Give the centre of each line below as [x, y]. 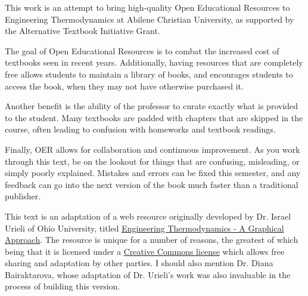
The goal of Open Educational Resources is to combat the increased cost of [142, 50]
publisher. [23, 196]
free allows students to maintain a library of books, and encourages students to [149, 74]
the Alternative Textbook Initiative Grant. [83, 31]
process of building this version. [63, 286]
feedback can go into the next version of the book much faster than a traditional [152, 184]
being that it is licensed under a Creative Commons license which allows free [145, 251]
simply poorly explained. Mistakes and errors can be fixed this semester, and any [153, 173]
